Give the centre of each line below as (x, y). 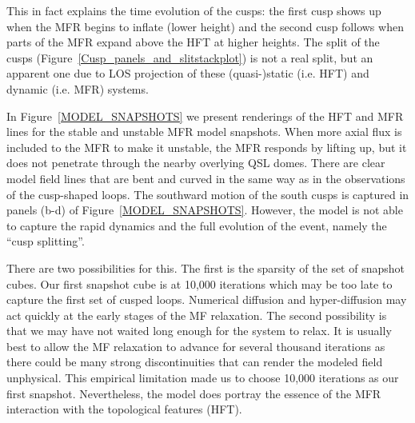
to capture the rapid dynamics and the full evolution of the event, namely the (197, 225)
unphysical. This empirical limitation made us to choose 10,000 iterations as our (203, 378)
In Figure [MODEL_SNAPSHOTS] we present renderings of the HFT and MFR (205, 116)
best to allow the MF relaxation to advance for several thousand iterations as (196, 346)
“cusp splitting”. (46, 241)
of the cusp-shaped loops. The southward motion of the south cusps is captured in (208, 194)
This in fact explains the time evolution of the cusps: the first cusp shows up (194, 10)
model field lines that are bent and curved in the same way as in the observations (206, 178)
